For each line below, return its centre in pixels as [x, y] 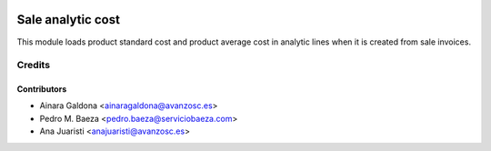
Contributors [42, 89]
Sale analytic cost [68, 20]
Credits [33, 65]
